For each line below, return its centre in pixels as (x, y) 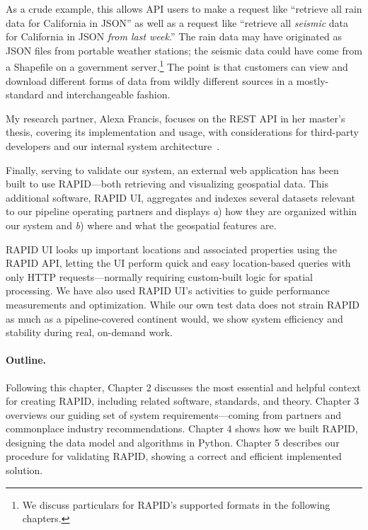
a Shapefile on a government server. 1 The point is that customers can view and (177, 66)
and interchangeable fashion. (109, 94)
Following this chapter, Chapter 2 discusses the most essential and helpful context (183, 387)
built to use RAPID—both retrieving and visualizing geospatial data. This (167, 184)
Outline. (26, 360)
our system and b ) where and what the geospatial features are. (141, 225)
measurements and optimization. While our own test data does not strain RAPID (183, 304)
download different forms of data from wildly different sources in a (150, 80)
